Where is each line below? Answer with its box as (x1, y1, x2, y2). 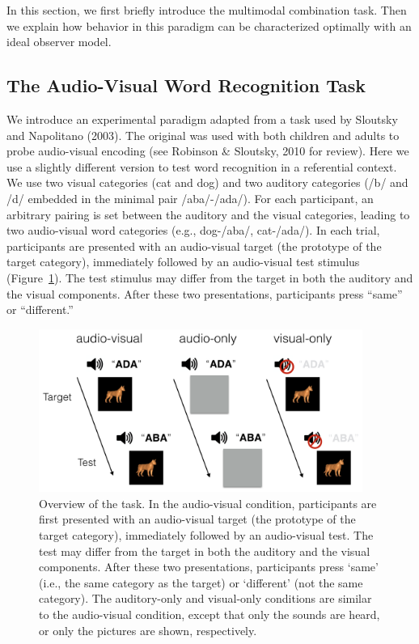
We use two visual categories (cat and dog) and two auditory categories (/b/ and (6, 174, 408, 191)
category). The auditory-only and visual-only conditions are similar (39, 590, 372, 607)
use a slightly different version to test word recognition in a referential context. (6, 158, 397, 175)
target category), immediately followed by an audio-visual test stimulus (6, 253, 360, 270)
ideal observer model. (6, 33, 112, 50)
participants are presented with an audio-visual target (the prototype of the (6, 237, 382, 254)
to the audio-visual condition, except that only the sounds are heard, (39, 606, 380, 623)
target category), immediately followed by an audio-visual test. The (39, 527, 374, 544)
